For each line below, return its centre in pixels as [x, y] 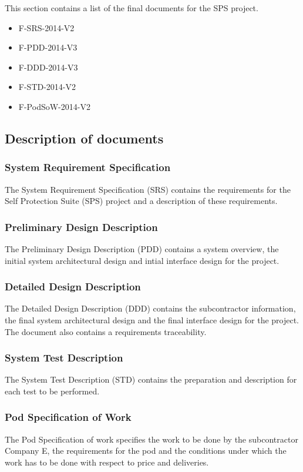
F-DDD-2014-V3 [48, 67]
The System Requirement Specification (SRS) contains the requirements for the [148, 189]
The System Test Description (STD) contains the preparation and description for [151, 379]
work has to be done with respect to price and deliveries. [107, 462]
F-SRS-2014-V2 [46, 27]
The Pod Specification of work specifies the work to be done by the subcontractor [151, 439]
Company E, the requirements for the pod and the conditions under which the [146, 451]
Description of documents [84, 138]
